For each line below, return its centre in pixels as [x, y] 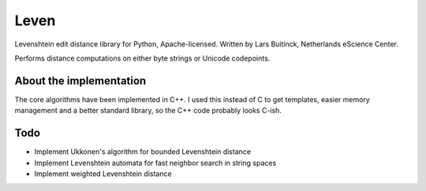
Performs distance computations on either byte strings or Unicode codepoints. [142, 58]
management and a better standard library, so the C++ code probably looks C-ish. [148, 111]
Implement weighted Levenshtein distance [103, 174]
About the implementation [80, 81]
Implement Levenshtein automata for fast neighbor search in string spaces [155, 163]
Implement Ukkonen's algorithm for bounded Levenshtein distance [143, 152]
